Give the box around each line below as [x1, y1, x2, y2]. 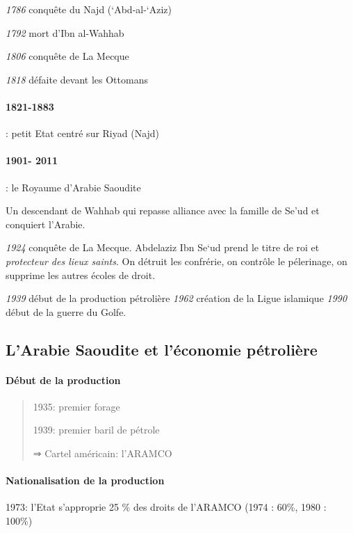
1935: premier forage [33, 399, 120, 413]
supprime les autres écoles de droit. [6, 267, 156, 282]
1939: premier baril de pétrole [33, 422, 160, 437]
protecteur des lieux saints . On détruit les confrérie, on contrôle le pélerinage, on [6, 253, 347, 268]
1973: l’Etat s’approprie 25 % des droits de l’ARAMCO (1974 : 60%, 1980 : [6, 500, 327, 514]
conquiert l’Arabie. [6, 216, 85, 231]
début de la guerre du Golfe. [6, 304, 126, 319]
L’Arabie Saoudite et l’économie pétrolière [6, 338, 318, 360]
